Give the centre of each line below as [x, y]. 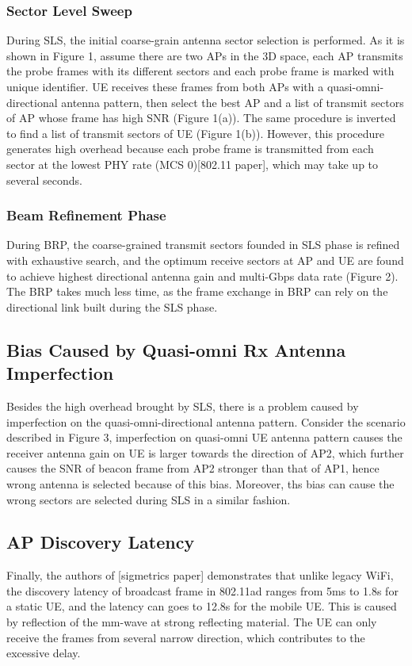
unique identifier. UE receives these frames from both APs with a [165, 86]
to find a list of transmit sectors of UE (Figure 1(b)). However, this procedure [196, 133]
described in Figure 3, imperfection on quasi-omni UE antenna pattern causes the [204, 437]
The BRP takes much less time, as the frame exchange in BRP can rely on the [197, 291]
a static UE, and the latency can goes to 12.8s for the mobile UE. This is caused [202, 606]
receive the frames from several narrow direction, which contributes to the [186, 637]
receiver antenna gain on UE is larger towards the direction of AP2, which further [205, 452]
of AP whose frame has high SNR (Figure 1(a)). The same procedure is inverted [201, 118]
